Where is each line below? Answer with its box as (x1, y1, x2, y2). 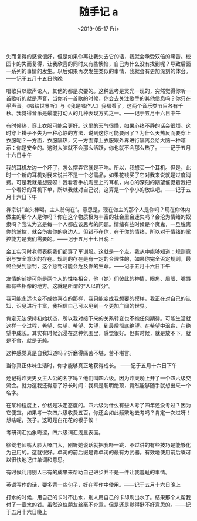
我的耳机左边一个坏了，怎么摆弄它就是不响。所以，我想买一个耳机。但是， (6, 164, 186, 171)
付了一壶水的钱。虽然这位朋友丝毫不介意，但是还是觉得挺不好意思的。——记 (6, 501, 191, 508)
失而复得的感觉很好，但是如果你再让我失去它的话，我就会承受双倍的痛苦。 (6, 52, 186, 59)
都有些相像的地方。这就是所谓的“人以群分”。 (6, 282, 114, 289)
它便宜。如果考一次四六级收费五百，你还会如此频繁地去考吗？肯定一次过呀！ (6, 409, 191, 416)
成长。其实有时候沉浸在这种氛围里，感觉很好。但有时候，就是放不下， (16, 329, 186, 336)
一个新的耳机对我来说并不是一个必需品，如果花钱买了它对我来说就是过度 (11, 171, 186, 178)
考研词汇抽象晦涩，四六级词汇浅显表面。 (6, 429, 104, 436)
